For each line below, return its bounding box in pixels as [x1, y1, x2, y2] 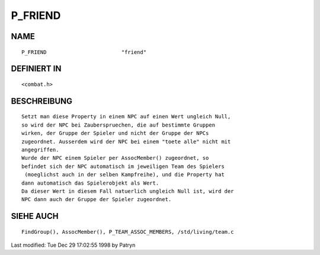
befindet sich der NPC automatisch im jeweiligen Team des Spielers [21, 163, 225, 170]
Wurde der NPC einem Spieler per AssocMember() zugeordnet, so [21, 154, 209, 162]
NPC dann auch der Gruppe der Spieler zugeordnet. [21, 196, 172, 203]
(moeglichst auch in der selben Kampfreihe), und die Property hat [24, 172, 225, 178]
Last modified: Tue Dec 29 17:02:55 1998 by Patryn [11, 241, 136, 248]
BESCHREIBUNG [11, 96, 73, 106]
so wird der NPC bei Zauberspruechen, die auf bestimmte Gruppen [21, 121, 216, 128]
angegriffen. [21, 146, 59, 153]
